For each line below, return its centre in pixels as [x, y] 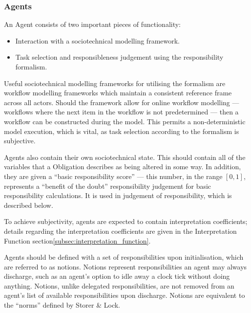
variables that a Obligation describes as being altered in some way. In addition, [123, 167]
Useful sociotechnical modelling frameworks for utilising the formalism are [115, 83]
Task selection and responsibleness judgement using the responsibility [119, 57]
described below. [29, 205]
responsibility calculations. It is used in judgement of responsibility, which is [118, 195]
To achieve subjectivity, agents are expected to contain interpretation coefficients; [126, 221]
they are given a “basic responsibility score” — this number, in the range [113, 176]
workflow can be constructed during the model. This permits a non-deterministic [125, 121]
